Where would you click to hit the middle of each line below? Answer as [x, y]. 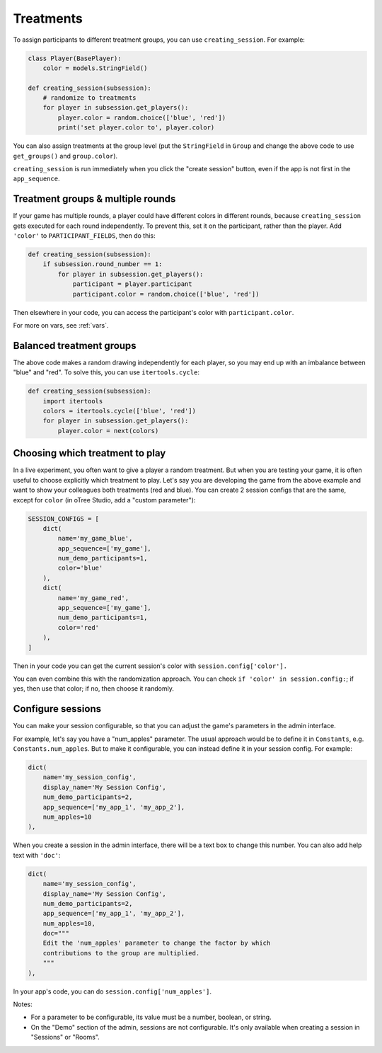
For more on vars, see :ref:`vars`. [61, 326]
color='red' [78, 627]
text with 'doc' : [37, 855]
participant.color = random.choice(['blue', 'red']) [166, 294]
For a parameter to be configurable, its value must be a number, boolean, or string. [151, 1017]
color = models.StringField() [95, 68]
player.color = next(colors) [108, 431]
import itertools [73, 401]
